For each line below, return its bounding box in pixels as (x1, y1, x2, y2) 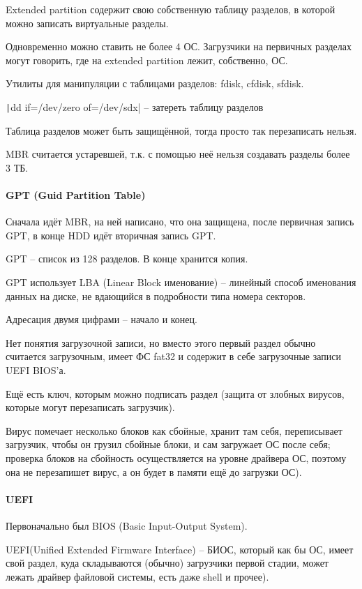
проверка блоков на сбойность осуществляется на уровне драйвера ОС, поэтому (6, 450, 347, 465)
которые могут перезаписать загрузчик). (6, 400, 175, 415)
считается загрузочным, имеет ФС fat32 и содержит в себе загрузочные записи (6, 349, 341, 364)
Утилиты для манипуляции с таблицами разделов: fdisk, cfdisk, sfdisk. (6, 76, 304, 91)
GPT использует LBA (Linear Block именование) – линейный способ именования (6, 274, 356, 289)
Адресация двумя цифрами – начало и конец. (6, 312, 197, 327)
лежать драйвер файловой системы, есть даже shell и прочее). (6, 569, 269, 583)
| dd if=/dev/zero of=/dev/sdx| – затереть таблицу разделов (6, 99, 264, 114)
